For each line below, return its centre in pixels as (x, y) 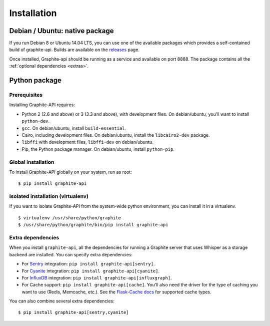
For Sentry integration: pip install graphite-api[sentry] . (88, 264)
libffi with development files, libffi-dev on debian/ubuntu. (87, 142)
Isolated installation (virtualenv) (49, 196)
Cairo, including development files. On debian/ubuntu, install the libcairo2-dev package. (116, 135)
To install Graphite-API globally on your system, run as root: (70, 172)
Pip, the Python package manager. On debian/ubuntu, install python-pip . (98, 149)
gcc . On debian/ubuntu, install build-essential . (74, 128)
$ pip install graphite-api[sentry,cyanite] (74, 312)
